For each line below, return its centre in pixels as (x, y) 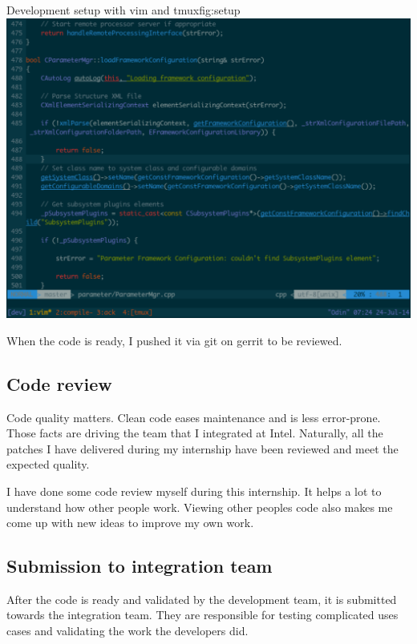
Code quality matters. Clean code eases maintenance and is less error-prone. (194, 417)
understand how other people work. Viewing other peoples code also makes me (200, 507)
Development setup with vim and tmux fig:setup (123, 10)
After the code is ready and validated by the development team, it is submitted (202, 599)
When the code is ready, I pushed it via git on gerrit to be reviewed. (174, 340)
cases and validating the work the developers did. (128, 631)
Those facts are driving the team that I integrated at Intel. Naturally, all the (195, 433)
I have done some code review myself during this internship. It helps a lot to (194, 491)
